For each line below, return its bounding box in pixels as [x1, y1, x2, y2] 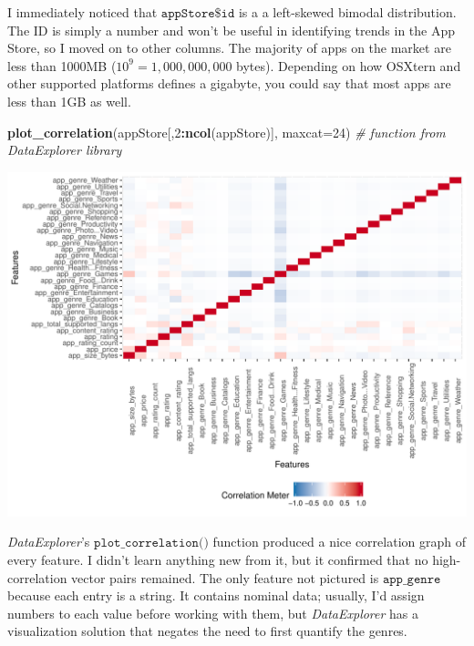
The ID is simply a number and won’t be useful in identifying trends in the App [7, 20, 456, 39]
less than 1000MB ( [7, 56, 117, 75]
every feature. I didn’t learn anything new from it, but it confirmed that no [7, 549, 428, 569]
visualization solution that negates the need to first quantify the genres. [7, 621, 407, 641]
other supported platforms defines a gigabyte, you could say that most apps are [7, 74, 451, 93]
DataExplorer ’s [7, 532, 90, 551]
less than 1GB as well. [7, 91, 131, 110]
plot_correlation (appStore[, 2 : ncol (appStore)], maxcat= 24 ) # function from [7, 122, 446, 141]
